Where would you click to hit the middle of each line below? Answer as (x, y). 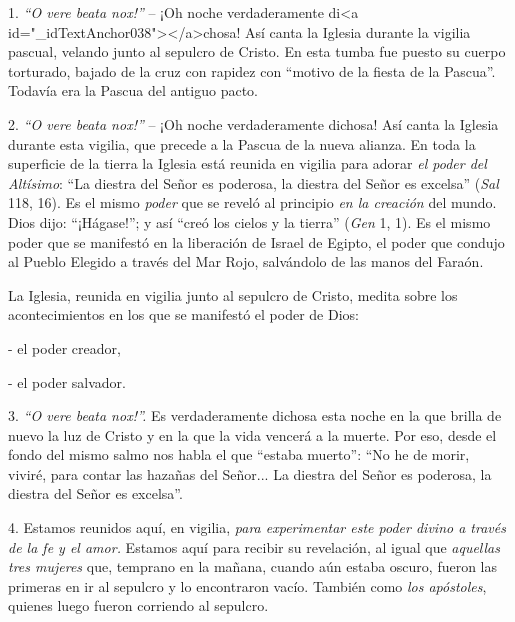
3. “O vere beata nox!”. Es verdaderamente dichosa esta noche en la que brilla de (255, 415)
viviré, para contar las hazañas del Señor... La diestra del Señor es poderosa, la (250, 473)
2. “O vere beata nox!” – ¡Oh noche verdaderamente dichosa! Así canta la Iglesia (253, 123)
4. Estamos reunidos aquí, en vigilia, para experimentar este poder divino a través (257, 527)
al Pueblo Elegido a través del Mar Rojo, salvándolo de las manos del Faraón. (246, 261)
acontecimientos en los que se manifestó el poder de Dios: (183, 314)
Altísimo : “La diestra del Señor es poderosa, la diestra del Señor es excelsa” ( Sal (253, 182)
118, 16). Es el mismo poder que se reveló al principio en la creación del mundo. (252, 202)
